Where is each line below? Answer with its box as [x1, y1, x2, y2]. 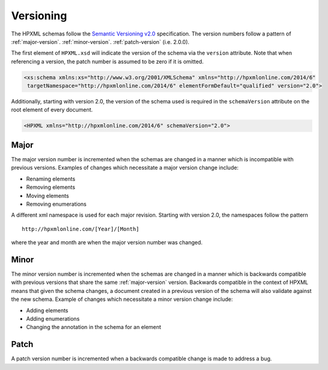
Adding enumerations [26, 315, 80, 322]
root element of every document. [11, 106, 93, 114]
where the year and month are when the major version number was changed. [11, 239, 203, 246]
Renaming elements [26, 175, 75, 182]
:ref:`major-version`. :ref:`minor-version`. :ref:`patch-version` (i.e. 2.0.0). [11, 38, 190, 45]
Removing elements [26, 183, 75, 191]
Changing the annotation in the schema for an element [26, 324, 162, 331]
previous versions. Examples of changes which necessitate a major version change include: [11, 164, 239, 171]
